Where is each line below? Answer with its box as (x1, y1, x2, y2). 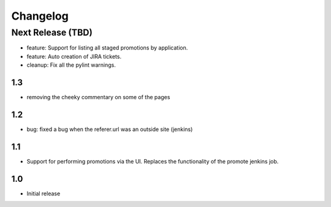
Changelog (11, 9, 69, 23)
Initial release (26, 190, 61, 197)
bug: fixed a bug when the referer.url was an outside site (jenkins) (26, 126, 193, 133)
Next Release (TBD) (11, 27, 93, 38)
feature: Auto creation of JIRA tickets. (26, 53, 122, 60)
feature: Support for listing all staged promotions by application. (26, 44, 188, 51)
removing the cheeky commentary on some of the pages (26, 94, 170, 101)
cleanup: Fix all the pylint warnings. (26, 61, 116, 69)
